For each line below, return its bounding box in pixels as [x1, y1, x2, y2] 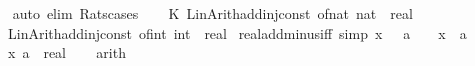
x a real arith [7, 42, 126, 63]
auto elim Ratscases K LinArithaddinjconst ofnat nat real [12, 3, 413, 23]
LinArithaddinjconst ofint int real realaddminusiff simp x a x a [7, 22, 467, 43]
